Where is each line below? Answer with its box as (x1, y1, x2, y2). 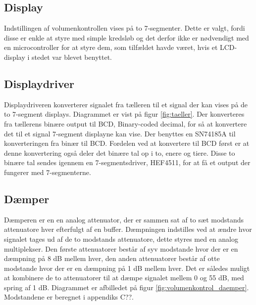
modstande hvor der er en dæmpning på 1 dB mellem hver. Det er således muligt (4, 262, 250, 273)
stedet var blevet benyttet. (32, 51, 112, 62)
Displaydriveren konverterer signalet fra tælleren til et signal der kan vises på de (4, 99, 248, 109)
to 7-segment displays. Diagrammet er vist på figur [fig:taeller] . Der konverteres (4, 109, 245, 119)
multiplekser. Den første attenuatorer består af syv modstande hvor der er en (4, 243, 238, 254)
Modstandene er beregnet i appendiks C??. (4, 292, 134, 302)
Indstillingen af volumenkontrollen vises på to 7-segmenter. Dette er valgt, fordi (4, 23, 245, 33)
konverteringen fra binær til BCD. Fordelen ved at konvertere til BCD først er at (4, 138, 250, 148)
